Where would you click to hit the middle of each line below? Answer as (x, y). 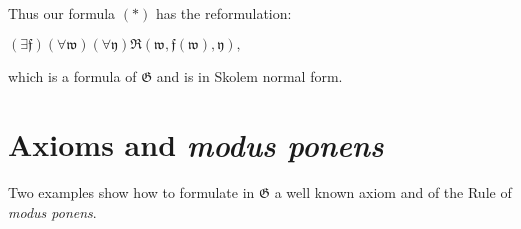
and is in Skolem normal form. (249, 75)
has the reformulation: (223, 13)
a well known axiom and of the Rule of (393, 192)
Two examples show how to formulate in (131, 192)
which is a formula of (72, 75)
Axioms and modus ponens (196, 145)
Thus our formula (62, 13)
